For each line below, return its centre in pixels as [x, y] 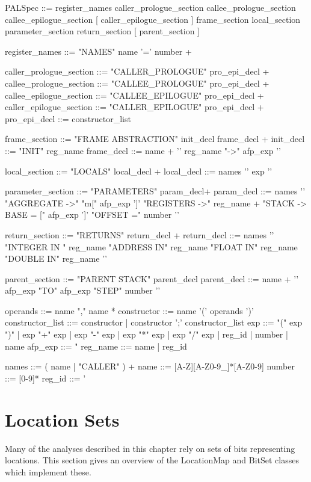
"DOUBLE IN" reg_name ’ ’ [56, 258]
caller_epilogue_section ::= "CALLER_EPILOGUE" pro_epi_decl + [134, 107]
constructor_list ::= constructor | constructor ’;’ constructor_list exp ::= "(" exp [154, 322]
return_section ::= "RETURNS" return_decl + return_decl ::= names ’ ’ [140, 234]
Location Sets [62, 419]
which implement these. [48, 471]
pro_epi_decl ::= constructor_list [68, 118]
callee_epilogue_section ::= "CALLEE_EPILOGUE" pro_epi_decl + [134, 95]
